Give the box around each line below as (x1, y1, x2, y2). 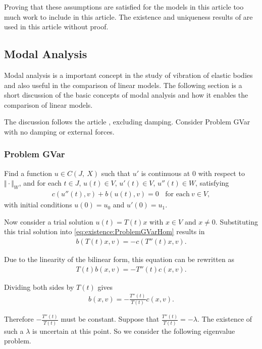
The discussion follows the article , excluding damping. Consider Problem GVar (4, 116, 250, 127)
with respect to (198, 167, 245, 178)
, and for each (19, 178, 62, 188)
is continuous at (141, 167, 190, 178)
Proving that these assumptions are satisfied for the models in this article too (4, 2, 244, 12)
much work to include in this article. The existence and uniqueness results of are (4, 11, 253, 22)
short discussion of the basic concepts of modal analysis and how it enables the (4, 90, 248, 100)
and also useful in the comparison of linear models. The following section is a (4, 79, 242, 90)
